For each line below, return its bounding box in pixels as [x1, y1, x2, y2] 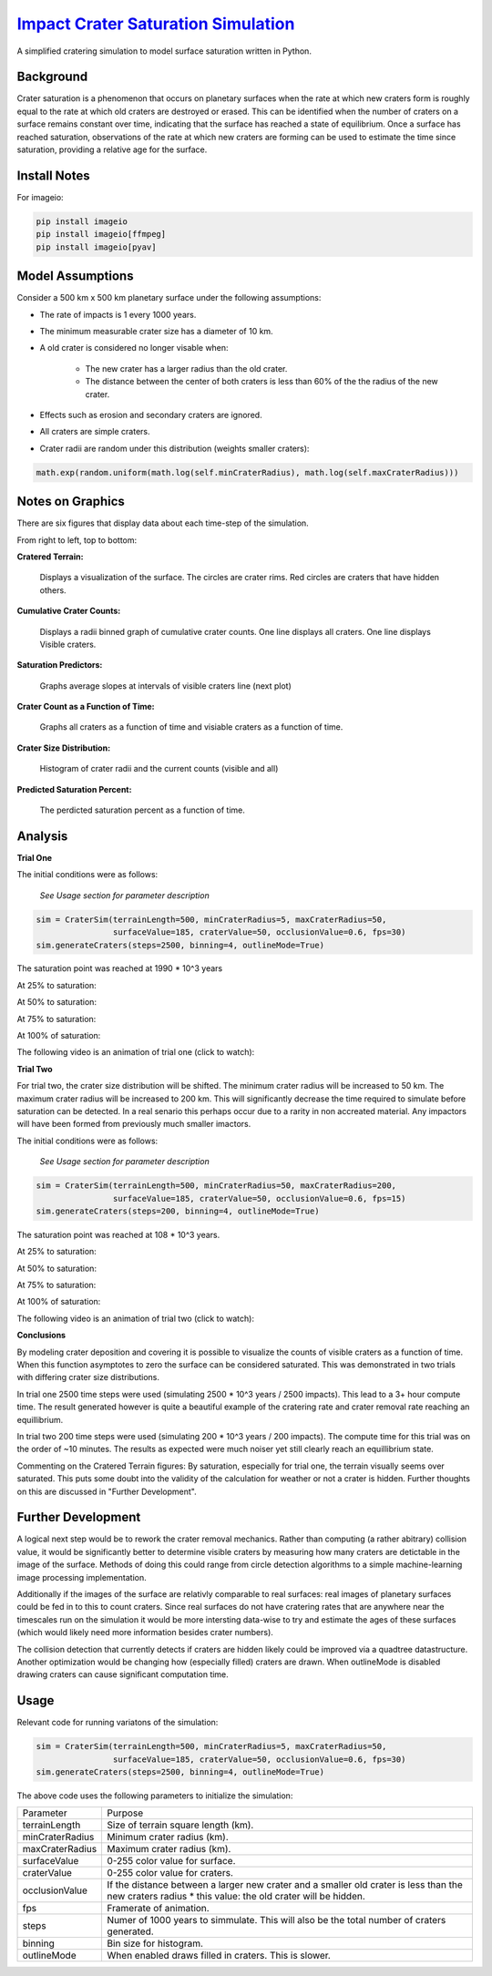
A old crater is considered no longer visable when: [39, 343, 229, 353]
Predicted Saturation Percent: [16, 783, 132, 794]
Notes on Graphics [16, 494, 125, 509]
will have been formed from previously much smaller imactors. [16, 1119, 251, 1130]
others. [39, 584, 67, 596]
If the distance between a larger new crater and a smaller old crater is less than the [107, 1879, 464, 1891]
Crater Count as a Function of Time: [16, 701, 155, 712]
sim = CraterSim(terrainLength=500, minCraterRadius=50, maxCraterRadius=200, [36, 1181, 396, 1191]
